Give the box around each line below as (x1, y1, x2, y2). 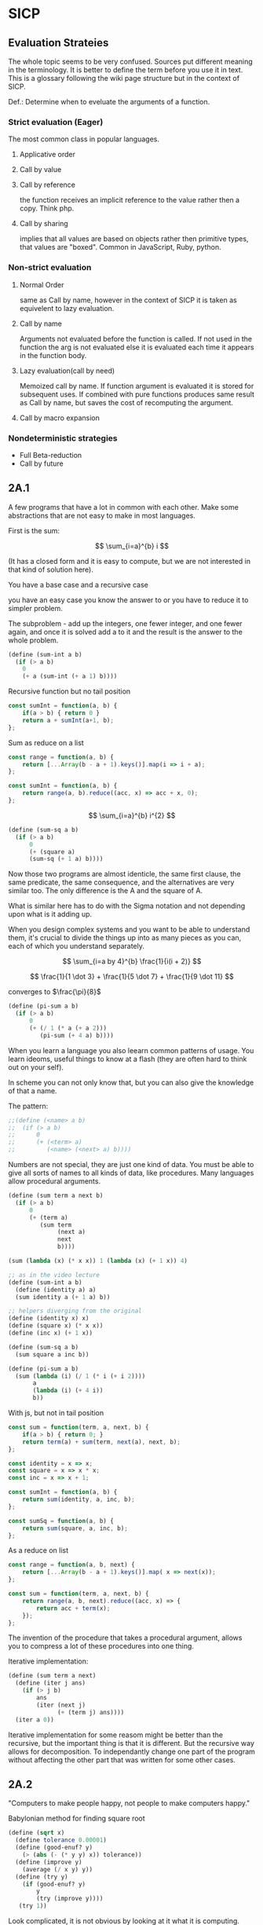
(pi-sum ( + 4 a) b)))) (39, 1031, 114, 1039)
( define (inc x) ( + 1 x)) (8, 1329, 93, 1338)
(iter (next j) (36, 1701, 86, 1709)
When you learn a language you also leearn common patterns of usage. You (8, 1045, 254, 1055)
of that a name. (8, 1085, 57, 1096)
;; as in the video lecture (8, 1271, 100, 1279)
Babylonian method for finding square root (8, 1813, 145, 1823)
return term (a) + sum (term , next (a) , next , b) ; (22, 1438, 181, 1446)
